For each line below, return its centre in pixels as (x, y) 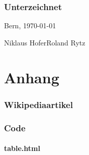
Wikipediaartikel (38, 104)
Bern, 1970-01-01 (30, 25)
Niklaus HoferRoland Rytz (45, 42)
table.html (22, 148)
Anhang (32, 77)
